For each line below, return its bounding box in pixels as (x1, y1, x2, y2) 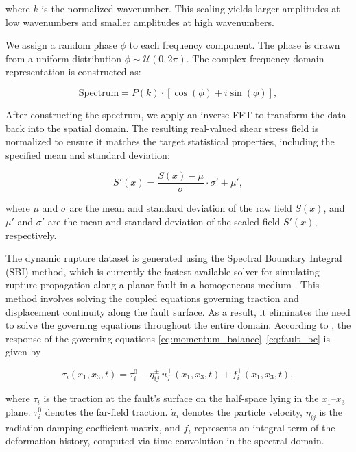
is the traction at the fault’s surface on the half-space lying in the (43, 391, 319, 405)
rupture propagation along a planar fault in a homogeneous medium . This (5, 277, 320, 292)
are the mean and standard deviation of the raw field (69, 201, 292, 215)
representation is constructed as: (5, 64, 141, 79)
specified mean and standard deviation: (5, 147, 170, 162)
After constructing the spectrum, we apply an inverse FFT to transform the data (5, 107, 346, 121)
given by (5, 344, 41, 359)
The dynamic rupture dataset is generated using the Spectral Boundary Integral (5, 251, 342, 265)
